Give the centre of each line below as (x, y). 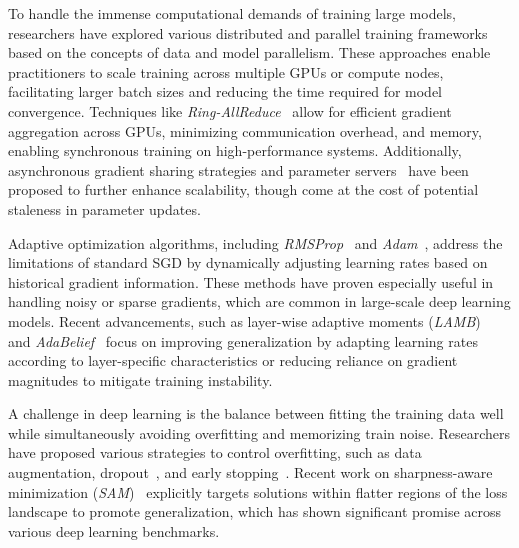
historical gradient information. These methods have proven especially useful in (251, 281)
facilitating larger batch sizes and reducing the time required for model (225, 91)
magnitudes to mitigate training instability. (140, 379)
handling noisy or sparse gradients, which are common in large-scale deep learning (259, 301)
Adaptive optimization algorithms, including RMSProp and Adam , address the (255, 242)
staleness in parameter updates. (104, 208)
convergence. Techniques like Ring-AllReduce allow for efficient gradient (230, 110)
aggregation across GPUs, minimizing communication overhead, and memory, (245, 130)
